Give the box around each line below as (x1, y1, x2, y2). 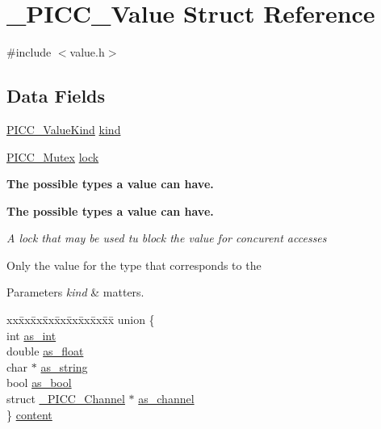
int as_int (6, 326, 57, 343)
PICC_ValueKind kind (6, 120, 121, 137)
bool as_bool (6, 374, 72, 391)
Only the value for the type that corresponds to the (6, 256, 262, 273)
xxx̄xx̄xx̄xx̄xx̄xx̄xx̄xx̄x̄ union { (6, 311, 155, 328)
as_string (40, 358, 88, 375)
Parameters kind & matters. (6, 284, 144, 301)
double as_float (6, 343, 84, 360)
